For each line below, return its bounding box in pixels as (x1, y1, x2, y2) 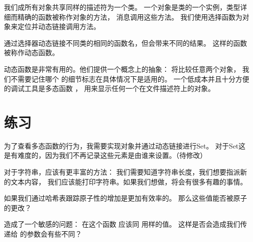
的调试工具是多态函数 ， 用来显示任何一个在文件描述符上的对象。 (4, 83, 215, 93)
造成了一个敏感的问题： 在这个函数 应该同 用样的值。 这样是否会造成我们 (4, 219, 240, 229)
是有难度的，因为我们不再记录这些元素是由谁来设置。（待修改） (4, 150, 207, 160)
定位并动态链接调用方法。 (17, 21, 100, 31)
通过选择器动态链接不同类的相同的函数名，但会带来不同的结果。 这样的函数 (4, 37, 247, 48)
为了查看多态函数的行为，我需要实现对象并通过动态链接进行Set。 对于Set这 (4, 140, 246, 151)
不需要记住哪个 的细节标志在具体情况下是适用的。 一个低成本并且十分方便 (10, 73, 250, 84)
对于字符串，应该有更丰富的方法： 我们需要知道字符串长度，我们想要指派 (4, 167, 240, 177)
